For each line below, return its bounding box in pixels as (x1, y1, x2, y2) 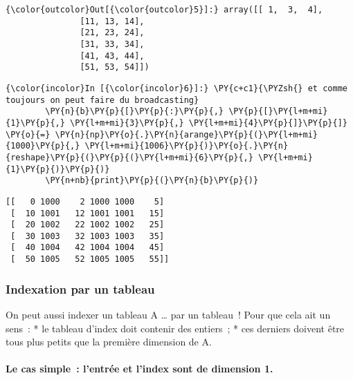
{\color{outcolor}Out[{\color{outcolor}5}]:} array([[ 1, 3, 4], (6, 5, 323, 15)
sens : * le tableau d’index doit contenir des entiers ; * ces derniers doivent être (6, 321, 345, 335)
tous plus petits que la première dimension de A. (6, 334, 212, 349)
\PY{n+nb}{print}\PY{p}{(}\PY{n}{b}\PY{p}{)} (45, 175, 259, 186)
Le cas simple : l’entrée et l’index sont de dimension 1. (6, 361, 273, 376)
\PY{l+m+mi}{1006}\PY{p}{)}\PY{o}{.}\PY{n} (84, 141, 289, 151)
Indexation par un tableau (6, 280, 155, 297)
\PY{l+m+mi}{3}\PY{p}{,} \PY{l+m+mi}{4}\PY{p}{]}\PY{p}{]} (70, 117, 347, 128)
